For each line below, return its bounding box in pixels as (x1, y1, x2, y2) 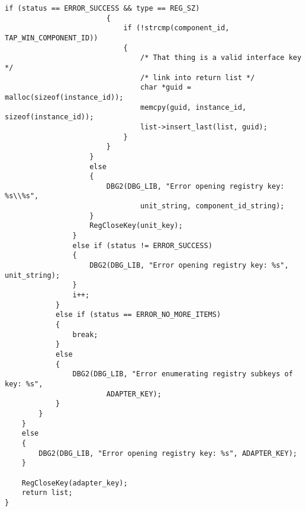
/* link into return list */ (140, 73, 255, 82)
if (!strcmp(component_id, (123, 24, 230, 33)
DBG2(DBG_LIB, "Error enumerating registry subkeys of (72, 370, 293, 379)
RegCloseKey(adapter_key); (21, 478, 128, 487)
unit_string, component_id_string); (140, 202, 285, 211)
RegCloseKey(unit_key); (89, 221, 183, 230)
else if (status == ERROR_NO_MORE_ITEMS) (55, 310, 221, 319)
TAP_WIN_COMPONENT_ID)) (5, 33, 98, 42)
